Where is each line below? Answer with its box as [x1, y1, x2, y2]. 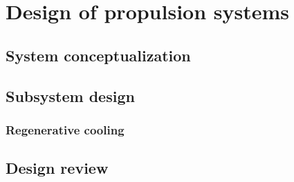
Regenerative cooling [6, 121, 125, 138]
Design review [6, 157, 109, 179]
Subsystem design [6, 85, 135, 106]
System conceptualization [6, 44, 191, 65]
